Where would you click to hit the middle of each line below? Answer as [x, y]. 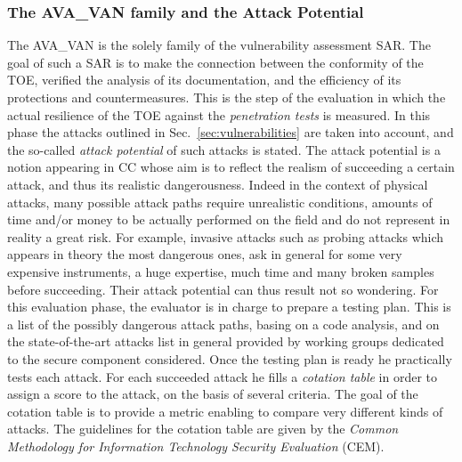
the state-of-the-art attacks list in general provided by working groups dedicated [226, 341]
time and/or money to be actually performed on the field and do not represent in [229, 219]
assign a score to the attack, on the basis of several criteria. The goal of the [213, 394]
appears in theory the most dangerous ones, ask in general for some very [205, 254]
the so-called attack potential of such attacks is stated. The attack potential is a [224, 149]
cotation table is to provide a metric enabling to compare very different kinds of [225, 411]
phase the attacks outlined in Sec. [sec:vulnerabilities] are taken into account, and [231, 132]
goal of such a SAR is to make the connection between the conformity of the [215, 62]
